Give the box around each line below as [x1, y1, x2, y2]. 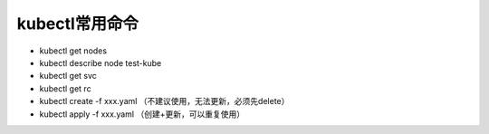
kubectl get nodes [39, 45, 108, 56]
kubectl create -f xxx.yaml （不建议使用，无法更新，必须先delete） [39, 96, 290, 107]
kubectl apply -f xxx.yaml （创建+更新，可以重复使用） [39, 109, 244, 120]
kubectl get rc [39, 82, 91, 94]
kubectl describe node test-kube [39, 57, 162, 68]
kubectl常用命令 [16, 14, 139, 33]
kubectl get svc [39, 71, 97, 81]
